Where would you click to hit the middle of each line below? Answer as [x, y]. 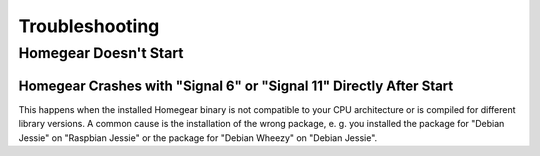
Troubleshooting [89, 26]
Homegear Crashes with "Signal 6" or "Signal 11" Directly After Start [236, 85]
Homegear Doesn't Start [101, 53]
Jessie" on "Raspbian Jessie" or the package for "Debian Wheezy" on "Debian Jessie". [198, 137]
